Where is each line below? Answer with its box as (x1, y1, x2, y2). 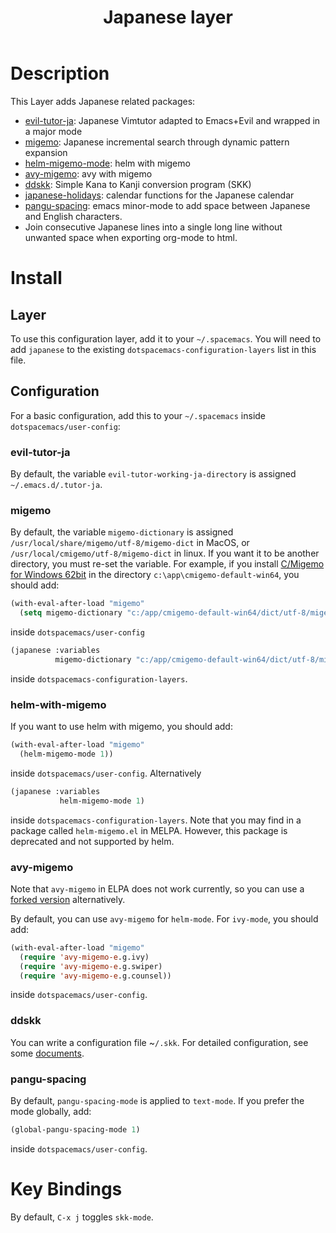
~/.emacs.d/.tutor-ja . (10, 479, 103, 491)
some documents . (10, 1047, 85, 1059)
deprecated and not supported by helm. (10, 835, 175, 847)
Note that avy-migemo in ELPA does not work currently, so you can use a (10, 882, 305, 895)
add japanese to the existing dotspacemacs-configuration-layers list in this (10, 343, 317, 355)
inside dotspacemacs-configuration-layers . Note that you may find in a (10, 814, 302, 826)
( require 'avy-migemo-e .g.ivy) (19, 952, 150, 962)
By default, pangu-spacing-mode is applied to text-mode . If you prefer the (10, 1095, 305, 1107)
